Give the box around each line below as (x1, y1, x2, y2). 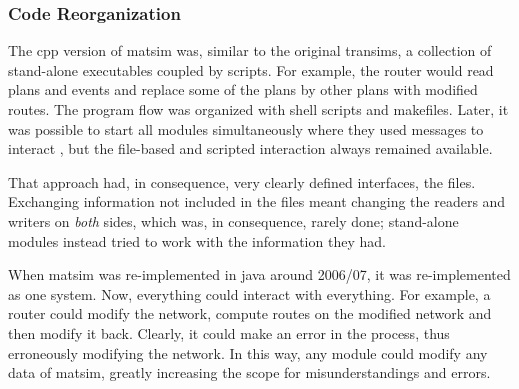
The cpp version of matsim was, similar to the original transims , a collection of (8, 40, 492, 61)
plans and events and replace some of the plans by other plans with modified (8, 79, 478, 100)
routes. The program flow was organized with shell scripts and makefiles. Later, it (8, 99, 509, 119)
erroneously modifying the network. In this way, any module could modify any (8, 342, 488, 363)
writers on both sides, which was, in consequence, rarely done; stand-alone (8, 210, 459, 231)
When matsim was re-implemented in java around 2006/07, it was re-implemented (8, 264, 511, 285)
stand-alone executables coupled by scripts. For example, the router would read (8, 59, 494, 80)
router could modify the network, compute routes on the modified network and (8, 303, 492, 324)
